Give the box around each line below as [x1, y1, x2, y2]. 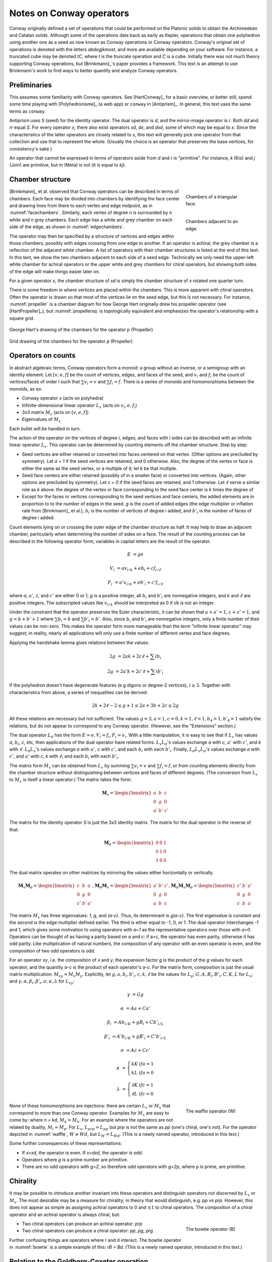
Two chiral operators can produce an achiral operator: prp [22, 1221, 143, 1227]
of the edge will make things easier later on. [9, 268, 100, 275]
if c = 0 [139, 1091, 154, 1096]
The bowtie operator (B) [185, 1226, 236, 1232]
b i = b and [57, 616, 80, 623]
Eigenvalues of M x [22, 416, 61, 424]
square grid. [9, 315, 35, 321]
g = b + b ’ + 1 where [9, 616, 54, 622]
